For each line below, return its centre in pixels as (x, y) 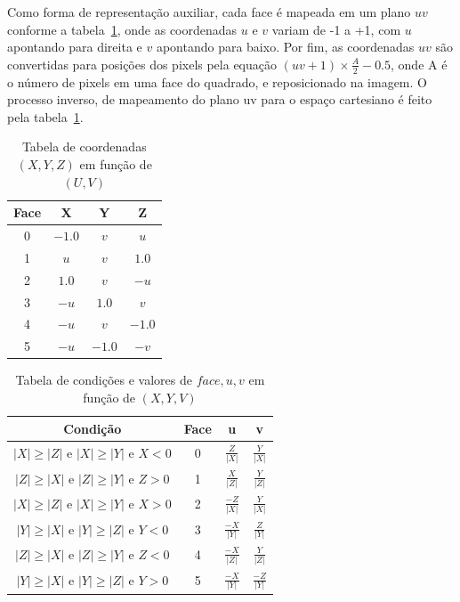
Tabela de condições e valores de (104, 380)
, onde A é (419, 64)
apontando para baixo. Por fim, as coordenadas (285, 47)
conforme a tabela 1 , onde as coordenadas (122, 29)
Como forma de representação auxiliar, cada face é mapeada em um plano (209, 12)
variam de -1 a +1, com (336, 29)
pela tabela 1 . (45, 116)
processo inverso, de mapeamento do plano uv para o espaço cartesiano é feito (220, 99)
